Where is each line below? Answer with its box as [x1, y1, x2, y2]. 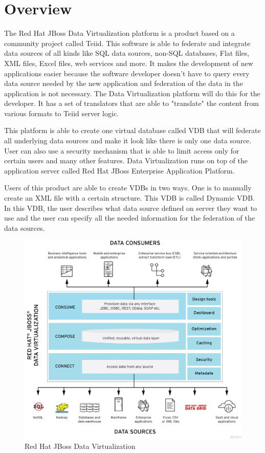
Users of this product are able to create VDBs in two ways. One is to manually [4, 182, 252, 193]
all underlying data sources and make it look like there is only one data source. [4, 135, 252, 146]
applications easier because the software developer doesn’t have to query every [4, 68, 250, 78]
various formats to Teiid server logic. [4, 107, 119, 118]
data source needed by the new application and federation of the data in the [4, 78, 243, 89]
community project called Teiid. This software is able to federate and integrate [4, 37, 251, 48]
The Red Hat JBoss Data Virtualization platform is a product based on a [4, 28, 235, 38]
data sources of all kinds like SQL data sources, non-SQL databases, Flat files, [4, 48, 250, 58]
